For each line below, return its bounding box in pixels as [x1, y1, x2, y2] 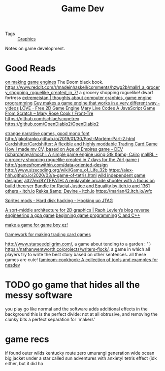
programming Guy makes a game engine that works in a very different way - [5, 100, 160, 106]
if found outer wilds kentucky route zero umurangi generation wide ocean [5, 350, 155, 356]
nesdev [5, 262, 21, 268]
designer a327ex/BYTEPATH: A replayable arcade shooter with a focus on [5, 178, 155, 184]
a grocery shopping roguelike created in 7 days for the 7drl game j [5, 157, 139, 163]
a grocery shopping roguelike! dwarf [79, 90, 154, 96]
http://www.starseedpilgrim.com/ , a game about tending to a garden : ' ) [5, 241, 151, 247]
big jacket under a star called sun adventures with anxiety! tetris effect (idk [5, 355, 157, 361]
